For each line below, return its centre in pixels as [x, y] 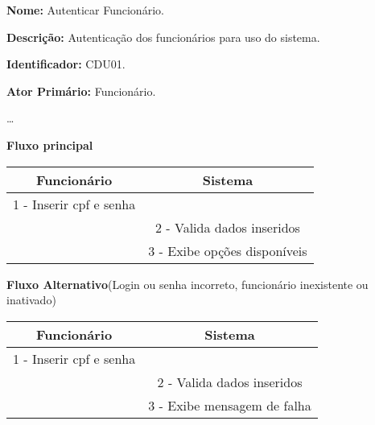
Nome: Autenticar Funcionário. [85, 10]
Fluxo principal [50, 144]
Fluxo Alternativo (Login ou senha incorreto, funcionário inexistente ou [187, 284]
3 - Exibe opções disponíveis [228, 250]
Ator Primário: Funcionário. [81, 91]
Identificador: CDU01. [66, 64]
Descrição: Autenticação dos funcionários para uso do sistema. [163, 37]
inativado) [31, 300]
